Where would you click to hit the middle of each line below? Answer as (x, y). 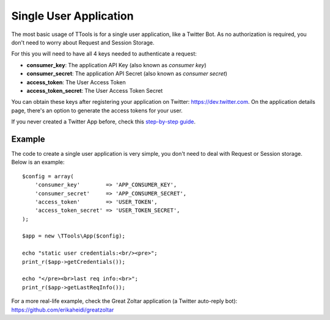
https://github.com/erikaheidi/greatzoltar (63, 310)
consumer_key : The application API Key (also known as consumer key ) (117, 65)
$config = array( (48, 176)
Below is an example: (38, 162)
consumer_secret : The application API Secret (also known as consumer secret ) (127, 74)
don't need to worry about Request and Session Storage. (83, 42)
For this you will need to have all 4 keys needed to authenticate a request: (104, 54)
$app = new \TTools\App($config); (74, 236)
